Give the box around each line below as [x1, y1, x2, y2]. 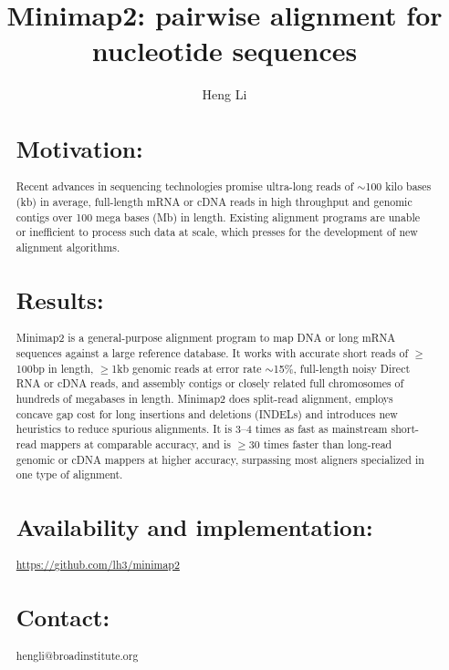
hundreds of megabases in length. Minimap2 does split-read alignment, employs [16, 390, 393, 406]
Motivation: [16, 133, 143, 165]
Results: [16, 284, 104, 316]
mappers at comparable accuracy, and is [40, 436, 231, 451]
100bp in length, [16, 360, 94, 376]
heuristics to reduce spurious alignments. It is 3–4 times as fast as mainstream [16, 421, 388, 437]
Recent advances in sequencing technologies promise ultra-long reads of [16, 179, 354, 194]
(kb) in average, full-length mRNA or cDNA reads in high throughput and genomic [16, 194, 412, 210]
